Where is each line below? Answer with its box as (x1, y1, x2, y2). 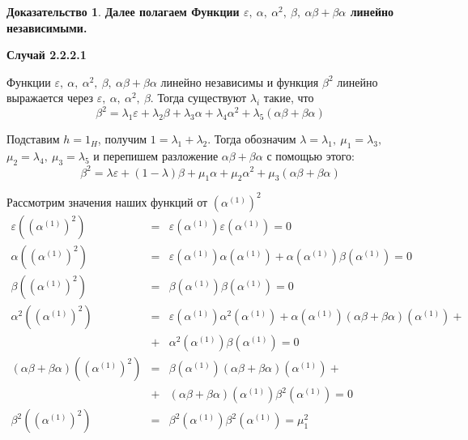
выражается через (6, 89, 94, 106)
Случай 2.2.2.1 (6, 46, 87, 63)
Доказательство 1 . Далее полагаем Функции (6, 3, 240, 19)
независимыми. (6, 19, 87, 36)
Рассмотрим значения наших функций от (6, 193, 208, 210)
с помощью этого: (266, 147, 355, 164)
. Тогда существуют (150, 89, 247, 106)
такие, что (263, 89, 314, 106)
